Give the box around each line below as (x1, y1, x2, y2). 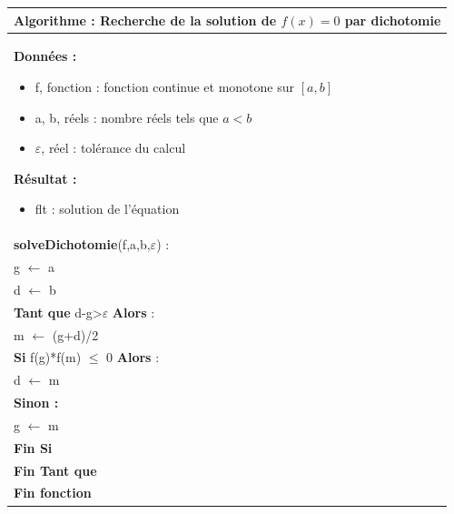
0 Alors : (106, 348, 160, 367)
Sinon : (14, 393, 59, 412)
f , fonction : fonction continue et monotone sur (35, 76, 295, 96)
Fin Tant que (14, 460, 97, 479)
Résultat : (14, 168, 77, 187)
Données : (14, 46, 77, 66)
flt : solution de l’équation (35, 199, 180, 218)
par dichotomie (344, 10, 441, 29)
